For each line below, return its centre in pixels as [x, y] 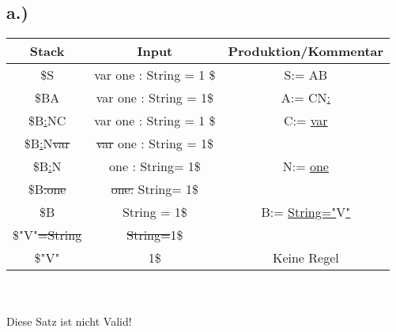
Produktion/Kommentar [306, 51]
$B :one [47, 189]
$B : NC [47, 121]
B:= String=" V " [306, 212]
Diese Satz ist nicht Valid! [69, 321]
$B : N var [47, 144]
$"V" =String [47, 235]
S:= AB [306, 75]
